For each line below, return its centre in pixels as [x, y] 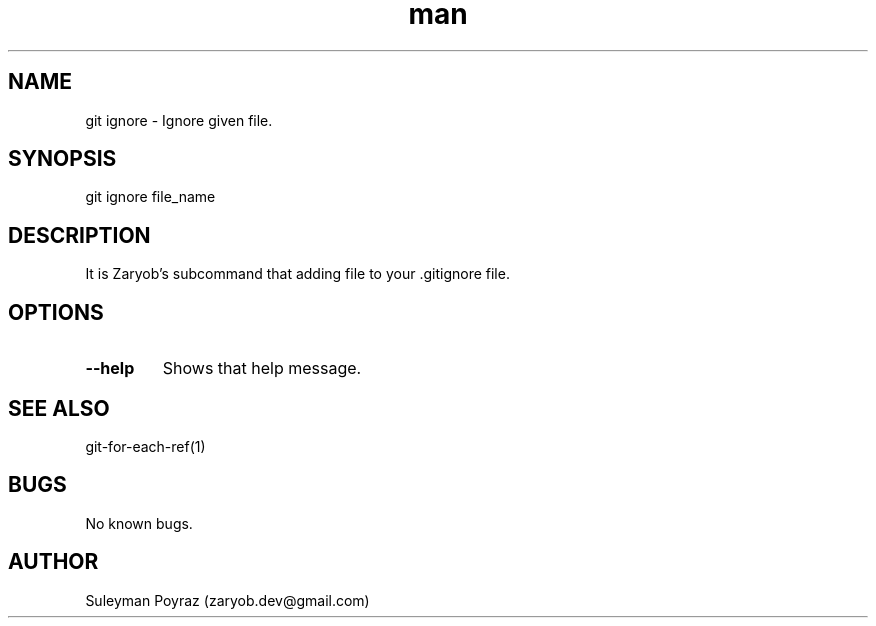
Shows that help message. [262, 368]
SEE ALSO [59, 408]
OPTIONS [56, 312]
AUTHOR [53, 562]
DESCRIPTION [79, 235]
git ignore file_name [150, 197]
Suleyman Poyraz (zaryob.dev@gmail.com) [227, 600]
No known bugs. [139, 523]
